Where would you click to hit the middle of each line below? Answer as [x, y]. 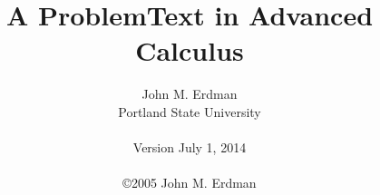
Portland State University [190, 111]
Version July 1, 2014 [190, 147]
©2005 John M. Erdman [190, 183]
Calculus [190, 50]
